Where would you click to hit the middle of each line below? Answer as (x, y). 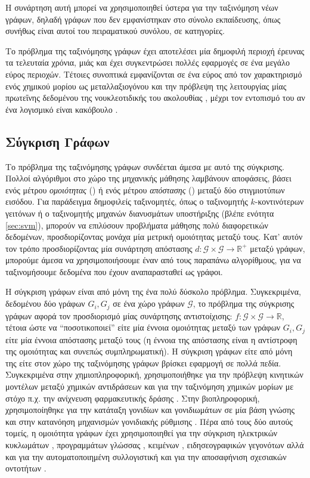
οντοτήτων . (26, 468)
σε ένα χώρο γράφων (149, 303)
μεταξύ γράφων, (278, 248)
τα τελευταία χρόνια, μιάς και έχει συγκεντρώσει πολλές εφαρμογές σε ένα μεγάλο (148, 62)
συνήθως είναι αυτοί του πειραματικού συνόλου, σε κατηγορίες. (115, 31)
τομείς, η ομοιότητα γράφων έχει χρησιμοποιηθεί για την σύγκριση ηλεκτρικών (142, 433)
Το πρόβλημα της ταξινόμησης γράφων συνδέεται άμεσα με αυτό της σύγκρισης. (145, 166)
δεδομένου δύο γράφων (45, 303)
